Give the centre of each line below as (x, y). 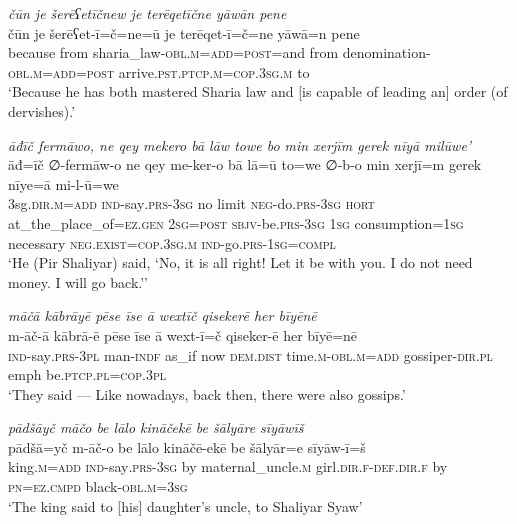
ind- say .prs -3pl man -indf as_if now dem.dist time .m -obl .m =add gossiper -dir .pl (250, 354)
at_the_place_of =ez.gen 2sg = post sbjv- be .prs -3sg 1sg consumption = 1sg (236, 222)
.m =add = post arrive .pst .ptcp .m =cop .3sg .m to (169, 71)
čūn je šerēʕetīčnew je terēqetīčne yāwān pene (147, 13)
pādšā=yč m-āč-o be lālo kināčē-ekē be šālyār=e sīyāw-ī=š (187, 446)
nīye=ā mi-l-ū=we (63, 183)
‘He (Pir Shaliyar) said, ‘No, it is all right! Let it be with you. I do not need (240, 262)
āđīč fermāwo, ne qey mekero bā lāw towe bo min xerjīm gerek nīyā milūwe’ (240, 144)
